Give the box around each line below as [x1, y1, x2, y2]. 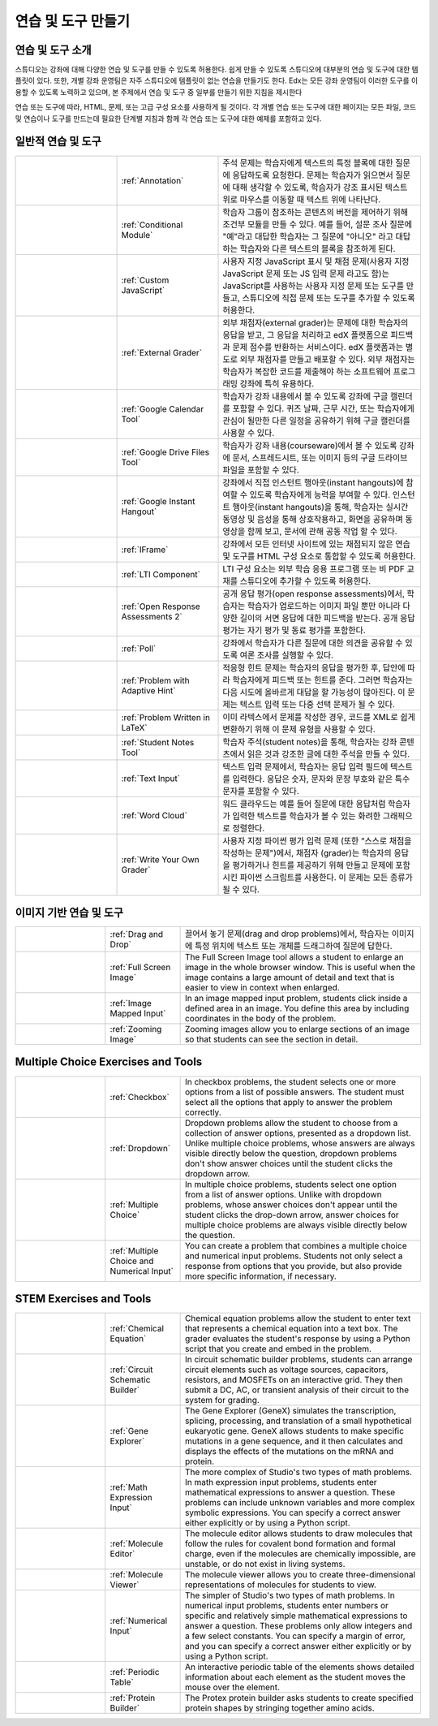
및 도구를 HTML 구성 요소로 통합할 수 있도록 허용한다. [222, 550, 416, 562]
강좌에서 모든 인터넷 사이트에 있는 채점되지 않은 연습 [222, 538, 411, 550]
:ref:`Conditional [121, 219, 183, 231]
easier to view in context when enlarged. [184, 982, 340, 994]
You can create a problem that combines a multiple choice [184, 1240, 407, 1251]
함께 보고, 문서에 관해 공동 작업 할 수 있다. [247, 525, 397, 537]
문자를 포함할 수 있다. [222, 785, 299, 796]
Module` [121, 229, 153, 240]
